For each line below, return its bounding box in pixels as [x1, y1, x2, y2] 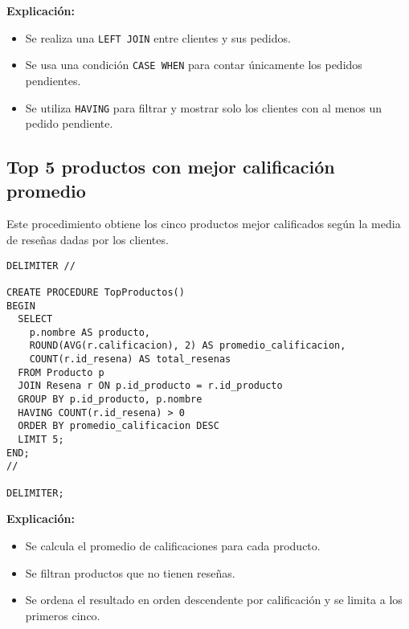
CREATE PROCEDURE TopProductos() [6, 286, 185, 298]
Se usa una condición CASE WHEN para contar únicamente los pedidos [25, 56, 362, 73]
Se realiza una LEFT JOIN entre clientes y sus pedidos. [25, 29, 291, 46]
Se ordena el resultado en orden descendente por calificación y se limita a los [25, 591, 403, 608]
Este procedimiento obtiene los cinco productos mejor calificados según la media [6, 215, 401, 232]
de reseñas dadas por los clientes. [6, 231, 169, 247]
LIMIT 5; [18, 434, 64, 446]
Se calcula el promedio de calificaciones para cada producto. [25, 537, 321, 553]
